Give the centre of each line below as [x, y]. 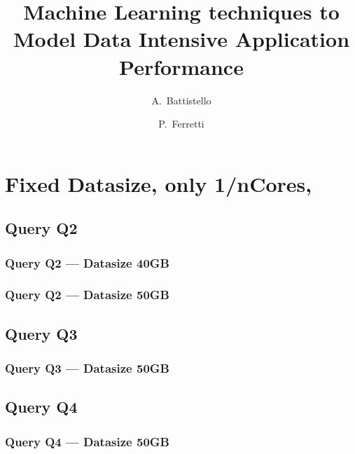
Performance [181, 66]
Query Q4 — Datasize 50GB [87, 441]
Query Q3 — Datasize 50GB [87, 368]
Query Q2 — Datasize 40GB [87, 262]
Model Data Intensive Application [181, 39]
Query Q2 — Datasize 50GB [87, 295]
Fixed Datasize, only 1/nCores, [159, 183]
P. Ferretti [181, 124]
